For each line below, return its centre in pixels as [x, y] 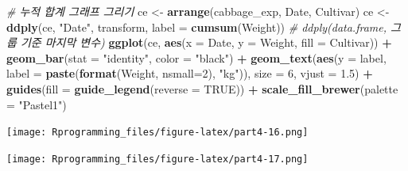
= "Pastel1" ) [37, 104]
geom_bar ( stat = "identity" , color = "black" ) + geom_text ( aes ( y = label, [196, 57]
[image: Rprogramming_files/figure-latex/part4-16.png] [157, 133]
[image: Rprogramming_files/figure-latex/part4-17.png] [157, 159]
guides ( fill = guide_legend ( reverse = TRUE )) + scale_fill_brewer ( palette [202, 88]
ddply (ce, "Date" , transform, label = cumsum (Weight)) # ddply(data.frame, [196, 27]
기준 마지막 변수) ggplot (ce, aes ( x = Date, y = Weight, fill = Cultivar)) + [206, 42]
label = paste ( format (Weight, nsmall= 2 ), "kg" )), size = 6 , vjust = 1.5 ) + [190, 73]
